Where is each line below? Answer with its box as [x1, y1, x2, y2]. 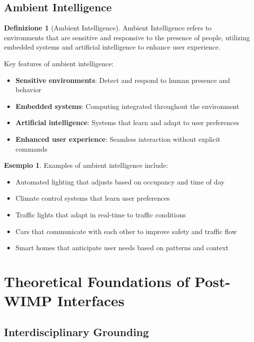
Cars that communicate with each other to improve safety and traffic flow [15, 226, 237, 236]
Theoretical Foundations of [4, 271, 190, 291]
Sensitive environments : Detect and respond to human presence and [15, 75, 230, 85]
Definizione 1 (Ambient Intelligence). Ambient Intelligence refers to [4, 23, 212, 33]
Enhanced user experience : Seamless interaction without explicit [15, 133, 221, 144]
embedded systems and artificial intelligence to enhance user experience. [4, 42, 221, 52]
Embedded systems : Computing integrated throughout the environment [15, 101, 239, 111]
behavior [15, 84, 42, 95]
